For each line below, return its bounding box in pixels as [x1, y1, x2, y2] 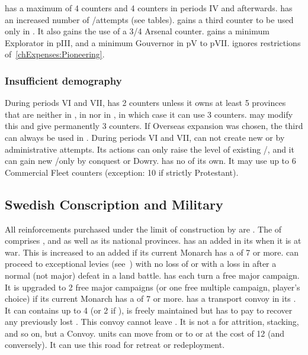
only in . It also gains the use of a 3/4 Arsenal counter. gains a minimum [5, 25, 269, 37]
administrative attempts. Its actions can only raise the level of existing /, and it [5, 143, 294, 155]
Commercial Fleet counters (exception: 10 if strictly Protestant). [5, 166, 239, 178]
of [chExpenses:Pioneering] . [5, 48, 105, 60]
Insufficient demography [5, 73, 122, 88]
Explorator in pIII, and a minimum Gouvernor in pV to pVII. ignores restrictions [5, 36, 301, 49]
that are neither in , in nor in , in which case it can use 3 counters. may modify [5, 108, 293, 120]
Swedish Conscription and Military [5, 195, 223, 213]
